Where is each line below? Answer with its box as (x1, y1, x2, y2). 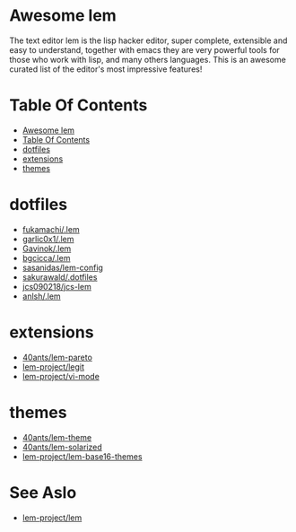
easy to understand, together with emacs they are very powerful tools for (9, 44, 280, 55)
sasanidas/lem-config (22, 262, 103, 273)
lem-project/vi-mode (22, 371, 100, 381)
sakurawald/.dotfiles (22, 271, 98, 283)
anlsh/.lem (22, 291, 61, 301)
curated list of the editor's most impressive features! (9, 64, 203, 74)
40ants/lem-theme (22, 432, 92, 442)
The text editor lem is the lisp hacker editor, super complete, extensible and (9, 35, 288, 46)
